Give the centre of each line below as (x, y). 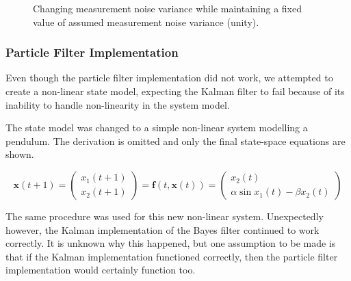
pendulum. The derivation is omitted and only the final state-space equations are (175, 140)
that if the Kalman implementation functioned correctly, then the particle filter (172, 256)
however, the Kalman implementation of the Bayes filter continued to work (162, 229)
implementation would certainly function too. (101, 270)
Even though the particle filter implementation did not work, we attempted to (169, 78)
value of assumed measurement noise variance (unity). (146, 22)
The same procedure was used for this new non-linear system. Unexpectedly (165, 216)
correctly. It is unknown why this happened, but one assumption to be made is (171, 243)
